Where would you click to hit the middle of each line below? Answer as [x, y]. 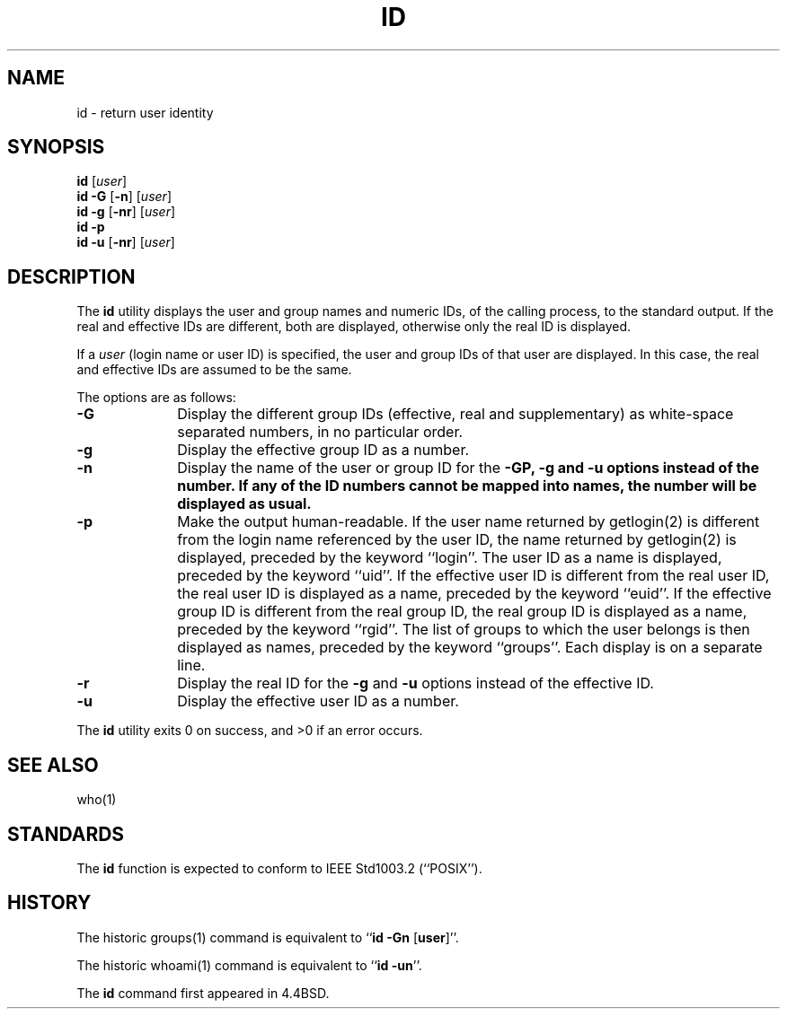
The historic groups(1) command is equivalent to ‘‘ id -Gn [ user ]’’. [268, 937]
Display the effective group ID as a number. [323, 450]
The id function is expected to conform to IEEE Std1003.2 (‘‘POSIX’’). [279, 868]
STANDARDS [66, 834]
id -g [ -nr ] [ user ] [126, 212]
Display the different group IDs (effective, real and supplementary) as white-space [455, 414]
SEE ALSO [53, 765]
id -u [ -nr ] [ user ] [126, 242]
